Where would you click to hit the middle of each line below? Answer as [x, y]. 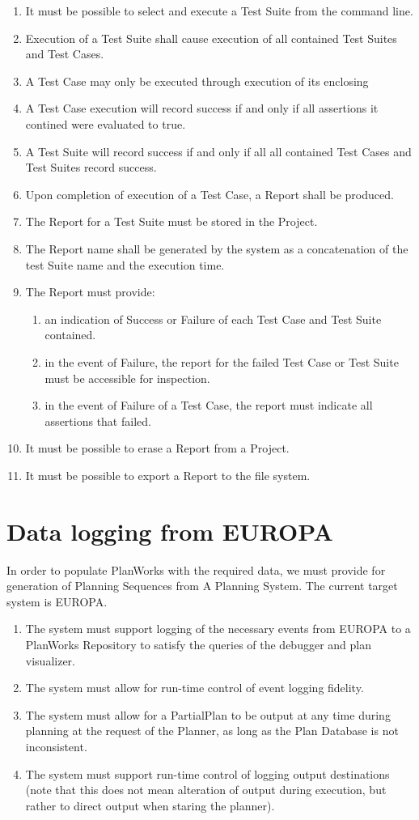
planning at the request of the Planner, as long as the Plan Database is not [212, 731]
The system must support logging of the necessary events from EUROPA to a [218, 629]
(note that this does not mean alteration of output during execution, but [206, 790]
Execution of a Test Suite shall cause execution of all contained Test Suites [211, 38]
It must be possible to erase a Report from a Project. [157, 448]
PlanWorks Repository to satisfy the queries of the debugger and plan [198, 644]
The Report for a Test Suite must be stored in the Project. [171, 221]
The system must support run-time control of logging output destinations [207, 773]
